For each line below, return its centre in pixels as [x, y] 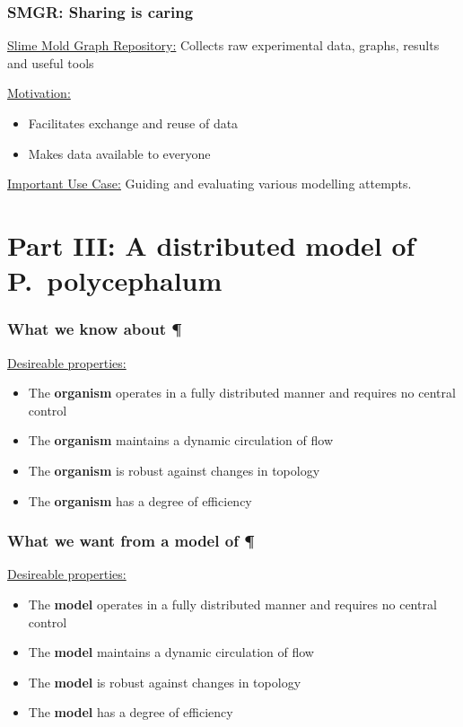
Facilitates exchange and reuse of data [133, 123]
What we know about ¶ [95, 329]
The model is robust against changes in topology [165, 682]
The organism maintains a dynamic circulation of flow [181, 440]
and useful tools [51, 62]
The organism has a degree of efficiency [140, 500]
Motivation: [39, 93]
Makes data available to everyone [119, 153]
